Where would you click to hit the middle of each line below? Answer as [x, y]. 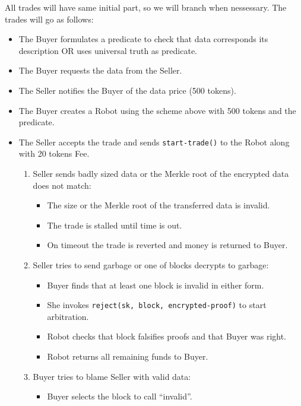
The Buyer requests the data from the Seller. [100, 70]
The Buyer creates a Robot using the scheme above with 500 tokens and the [157, 110]
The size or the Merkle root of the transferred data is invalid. [159, 205]
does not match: [62, 185]
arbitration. [68, 316]
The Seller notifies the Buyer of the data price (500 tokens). [127, 90]
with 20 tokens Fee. [54, 153]
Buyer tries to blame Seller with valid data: [112, 376]
